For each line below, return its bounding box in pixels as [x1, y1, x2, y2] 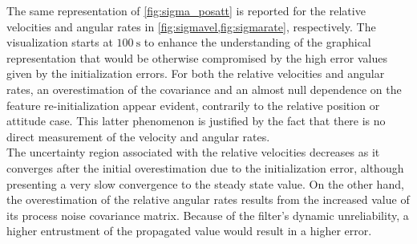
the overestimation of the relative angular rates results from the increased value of [6, 191, 410, 208]
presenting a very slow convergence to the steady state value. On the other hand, [6, 175, 404, 192]
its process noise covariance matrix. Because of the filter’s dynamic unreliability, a [6, 206, 409, 223]
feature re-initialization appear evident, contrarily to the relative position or [6, 96, 380, 113]
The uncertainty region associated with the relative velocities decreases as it [6, 144, 380, 161]
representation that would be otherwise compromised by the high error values [6, 49, 388, 66]
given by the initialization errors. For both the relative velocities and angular [6, 65, 385, 82]
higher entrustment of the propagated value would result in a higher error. [6, 222, 372, 239]
